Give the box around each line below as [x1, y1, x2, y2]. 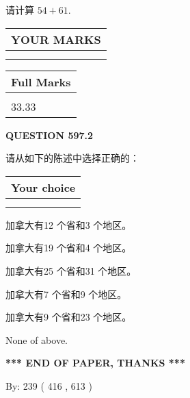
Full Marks [11, 73, 71, 90]
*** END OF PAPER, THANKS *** [5, 356, 185, 370]
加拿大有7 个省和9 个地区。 [5, 286, 127, 301]
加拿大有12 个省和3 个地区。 [5, 217, 132, 232]
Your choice [11, 179, 76, 195]
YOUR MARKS [11, 31, 101, 47]
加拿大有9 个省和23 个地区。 [5, 310, 132, 324]
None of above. [5, 332, 68, 347]
